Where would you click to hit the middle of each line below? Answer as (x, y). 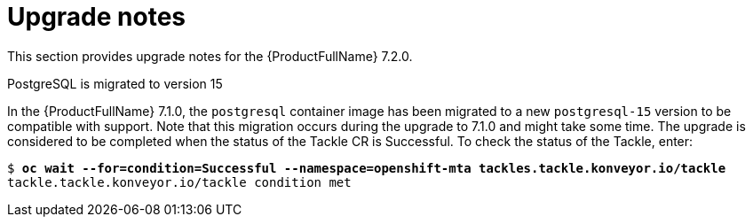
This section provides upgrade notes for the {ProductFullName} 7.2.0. (210, 56)
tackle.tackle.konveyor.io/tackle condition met (179, 182)
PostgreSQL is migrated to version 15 (115, 83)
